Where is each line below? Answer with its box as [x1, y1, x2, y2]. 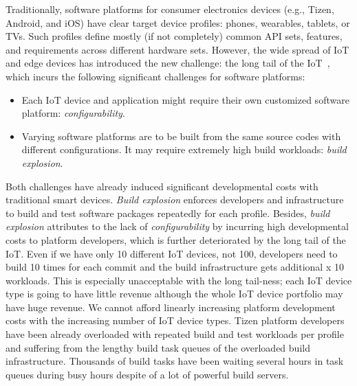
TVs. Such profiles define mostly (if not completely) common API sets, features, [6, 29, 343, 43]
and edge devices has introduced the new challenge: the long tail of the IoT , [6, 56, 330, 70]
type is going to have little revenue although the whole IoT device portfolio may [6, 286, 343, 301]
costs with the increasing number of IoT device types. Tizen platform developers [6, 313, 345, 328]
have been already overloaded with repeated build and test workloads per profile [6, 327, 344, 341]
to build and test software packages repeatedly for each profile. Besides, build [6, 205, 330, 220]
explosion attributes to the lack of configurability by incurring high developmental [6, 219, 349, 234]
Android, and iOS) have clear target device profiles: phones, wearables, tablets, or [6, 15, 350, 30]
